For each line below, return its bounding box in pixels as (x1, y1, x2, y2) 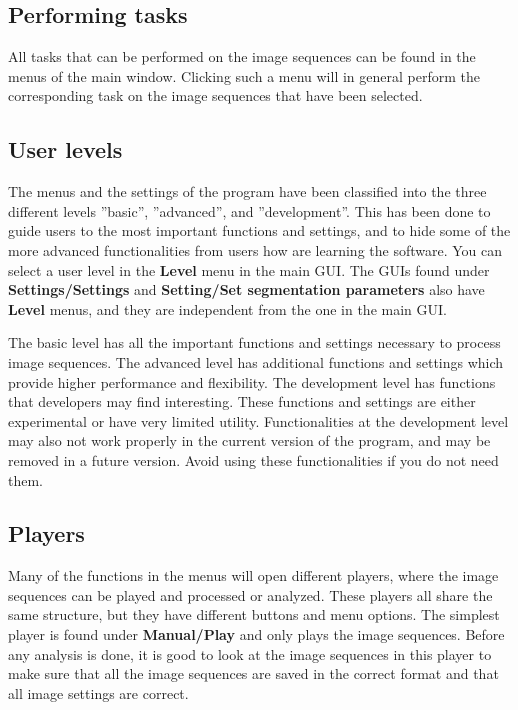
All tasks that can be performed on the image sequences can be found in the (8, 46, 476, 67)
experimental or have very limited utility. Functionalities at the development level (8, 410, 509, 431)
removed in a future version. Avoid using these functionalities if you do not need (8, 449, 499, 470)
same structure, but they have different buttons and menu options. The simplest (8, 604, 500, 625)
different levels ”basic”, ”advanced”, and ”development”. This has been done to (8, 200, 491, 221)
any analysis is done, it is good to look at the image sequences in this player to (8, 643, 492, 664)
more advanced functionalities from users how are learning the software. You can (8, 239, 503, 260)
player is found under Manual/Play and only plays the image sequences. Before (8, 624, 505, 645)
